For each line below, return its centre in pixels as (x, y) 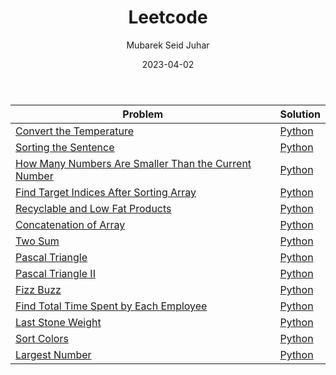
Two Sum (37, 241)
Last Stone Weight (58, 322)
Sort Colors (42, 338)
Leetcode (168, 17)
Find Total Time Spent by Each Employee (111, 306)
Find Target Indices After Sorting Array (106, 192)
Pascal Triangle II (55, 273)
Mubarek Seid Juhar (168, 45)
